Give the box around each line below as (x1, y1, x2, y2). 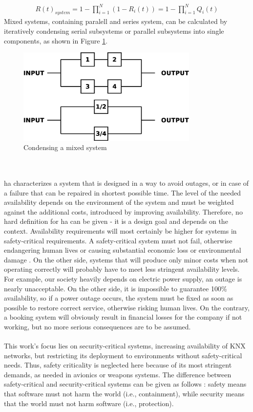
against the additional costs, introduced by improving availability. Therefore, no (4, 206, 243, 217)
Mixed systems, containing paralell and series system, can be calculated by (4, 16, 228, 26)
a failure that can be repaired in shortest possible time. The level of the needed (4, 187, 241, 197)
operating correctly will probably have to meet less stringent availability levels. (4, 264, 240, 274)
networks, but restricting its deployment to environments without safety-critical (4, 350, 242, 360)
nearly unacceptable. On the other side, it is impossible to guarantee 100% (4, 283, 227, 293)
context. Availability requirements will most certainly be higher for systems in (4, 225, 237, 236)
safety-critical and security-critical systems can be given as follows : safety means (4, 379, 247, 389)
